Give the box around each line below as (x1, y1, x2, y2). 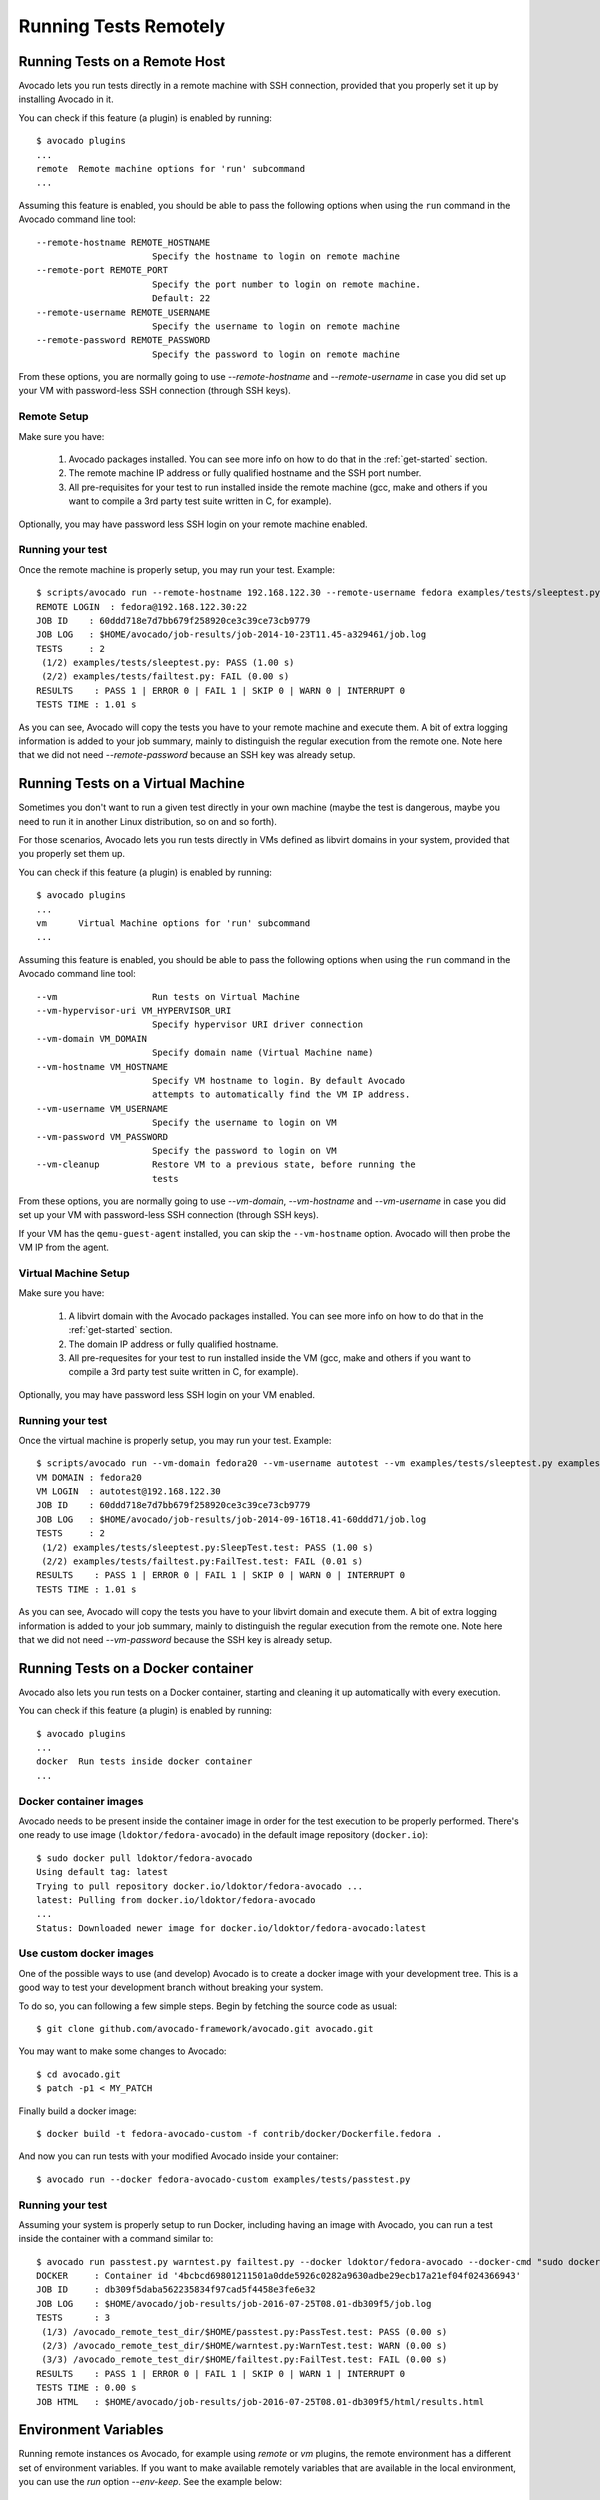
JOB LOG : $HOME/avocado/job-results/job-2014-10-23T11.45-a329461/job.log (36, 629, 427, 640)
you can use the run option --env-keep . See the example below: (18, 2476, 282, 2488)
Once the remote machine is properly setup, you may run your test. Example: (18, 563, 335, 575)
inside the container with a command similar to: (18, 2233, 214, 2245)
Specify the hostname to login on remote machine (151, 250, 400, 262)
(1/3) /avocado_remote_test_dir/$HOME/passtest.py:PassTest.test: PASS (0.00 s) (41, 2326, 448, 2337)
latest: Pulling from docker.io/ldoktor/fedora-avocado (36, 1894, 316, 1905)
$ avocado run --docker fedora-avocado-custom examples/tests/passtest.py (36, 2173, 411, 2185)
